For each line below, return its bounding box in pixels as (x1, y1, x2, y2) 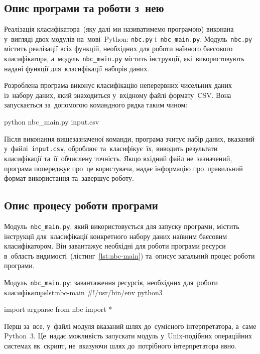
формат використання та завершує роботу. (4, 173, 134, 183)
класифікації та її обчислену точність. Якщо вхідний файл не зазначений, (4, 153, 232, 163)
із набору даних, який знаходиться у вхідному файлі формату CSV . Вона (4, 89, 231, 100)
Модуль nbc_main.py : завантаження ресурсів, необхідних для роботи (4, 277, 218, 287)
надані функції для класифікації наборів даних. (4, 63, 150, 73)
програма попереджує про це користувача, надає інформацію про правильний (4, 163, 243, 173)
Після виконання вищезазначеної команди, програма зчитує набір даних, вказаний (4, 133, 255, 144)
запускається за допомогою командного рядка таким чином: (4, 99, 188, 110)
